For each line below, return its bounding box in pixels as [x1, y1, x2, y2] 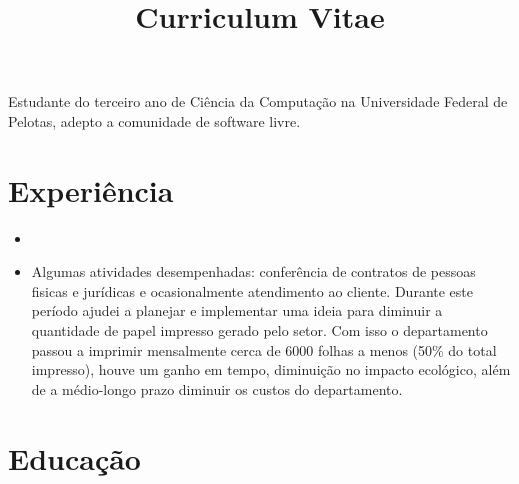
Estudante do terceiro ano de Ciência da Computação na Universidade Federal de [8, 91, 508, 112]
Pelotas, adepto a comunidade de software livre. [8, 110, 301, 131]
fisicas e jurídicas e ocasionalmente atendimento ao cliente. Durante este [31, 280, 474, 301]
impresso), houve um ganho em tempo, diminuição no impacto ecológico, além [31, 359, 511, 380]
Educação [8, 437, 141, 478]
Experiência [8, 169, 174, 210]
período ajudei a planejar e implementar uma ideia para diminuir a [31, 300, 443, 321]
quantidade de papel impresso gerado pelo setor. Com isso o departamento [31, 320, 488, 341]
